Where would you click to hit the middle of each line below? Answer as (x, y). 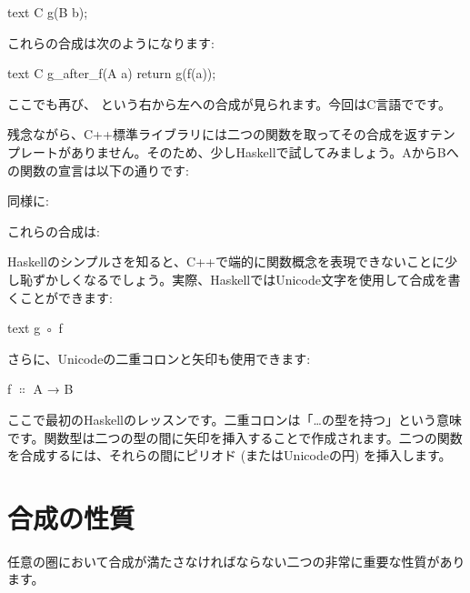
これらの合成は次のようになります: (111, 42)
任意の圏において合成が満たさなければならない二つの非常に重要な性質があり (236, 561)
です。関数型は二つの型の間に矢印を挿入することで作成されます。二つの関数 (235, 437)
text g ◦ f (35, 328)
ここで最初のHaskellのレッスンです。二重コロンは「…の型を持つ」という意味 (235, 419)
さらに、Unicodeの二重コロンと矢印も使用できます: (159, 358)
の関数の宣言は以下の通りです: (98, 170)
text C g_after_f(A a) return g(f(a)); (112, 73)
